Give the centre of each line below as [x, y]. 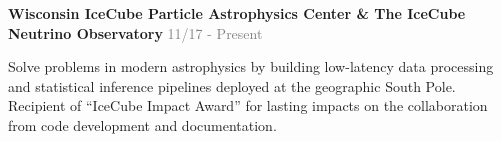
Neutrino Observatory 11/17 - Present [135, 32]
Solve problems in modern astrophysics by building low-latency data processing [251, 66]
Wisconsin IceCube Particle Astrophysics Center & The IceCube [237, 13]
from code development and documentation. [142, 124]
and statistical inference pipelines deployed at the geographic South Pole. [232, 85]
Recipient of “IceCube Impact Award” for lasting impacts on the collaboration [248, 105]
